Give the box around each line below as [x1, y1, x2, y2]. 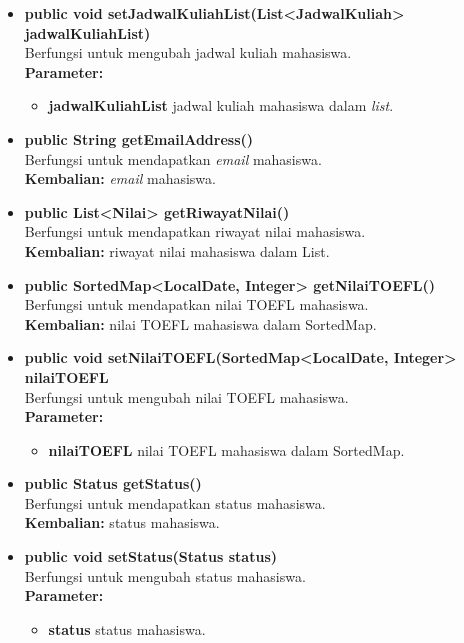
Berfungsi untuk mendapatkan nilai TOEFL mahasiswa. [24, 294, 369, 315]
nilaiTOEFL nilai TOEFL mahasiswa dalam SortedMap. [48, 439, 405, 460]
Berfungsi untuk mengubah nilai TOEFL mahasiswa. [24, 386, 349, 407]
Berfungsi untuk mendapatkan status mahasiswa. [24, 492, 326, 513]
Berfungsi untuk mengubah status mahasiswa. [24, 565, 306, 586]
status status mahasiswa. [48, 618, 206, 639]
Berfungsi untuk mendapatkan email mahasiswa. [24, 148, 322, 169]
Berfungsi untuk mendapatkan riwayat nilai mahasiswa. [24, 221, 366, 242]
